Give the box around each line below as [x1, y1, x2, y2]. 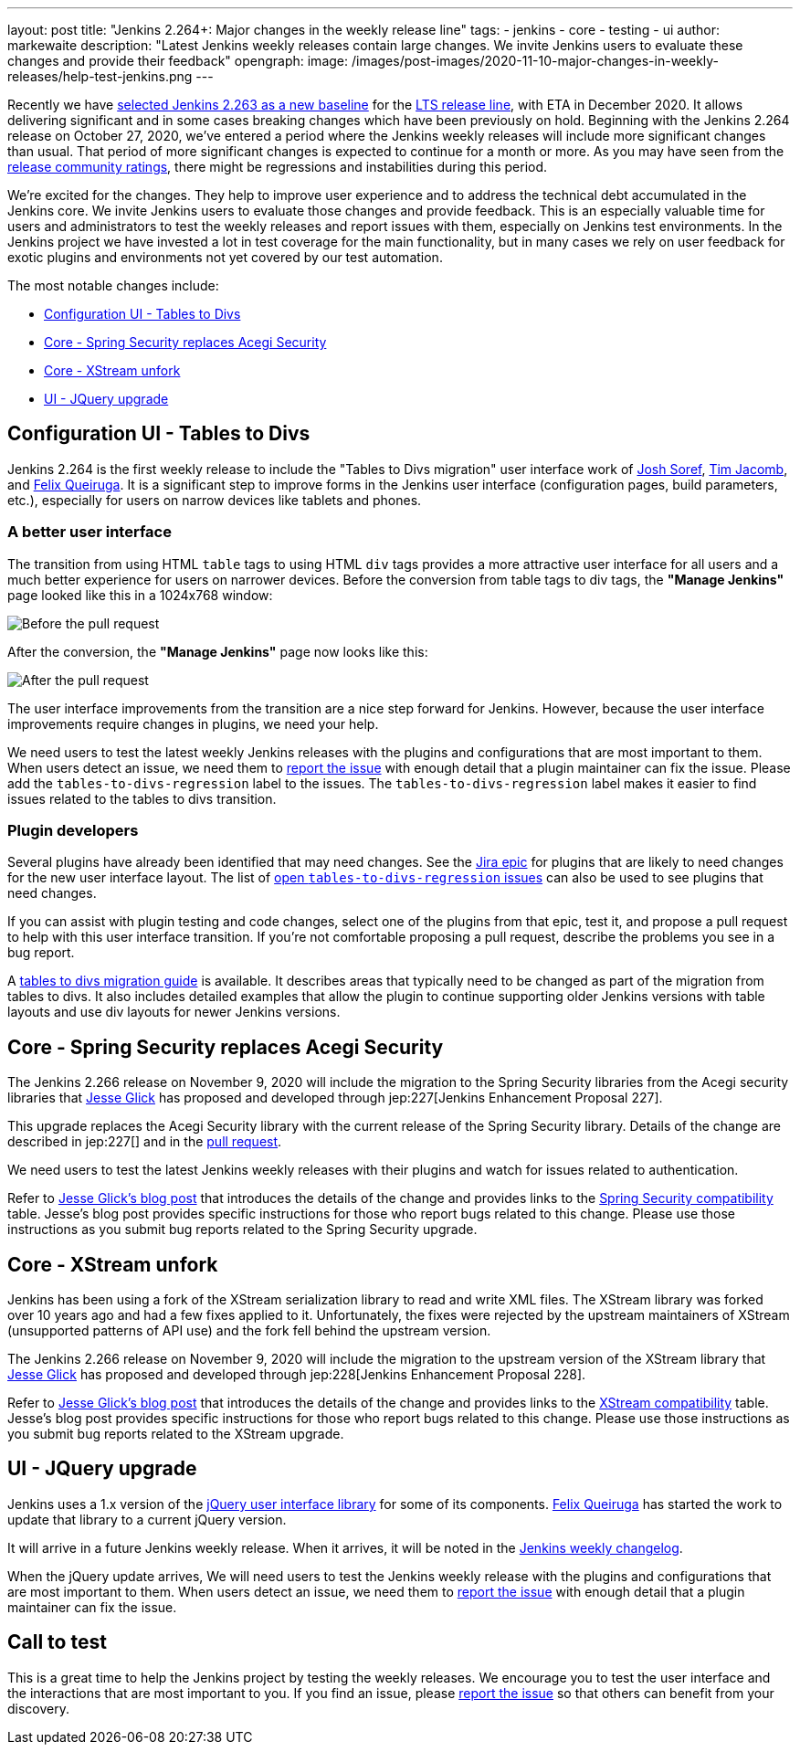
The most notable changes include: [7, 278, 219, 293]
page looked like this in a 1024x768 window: [7, 586, 273, 603]
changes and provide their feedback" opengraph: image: [7, 53, 349, 69]
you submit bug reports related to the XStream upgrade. [7, 1426, 344, 1442]
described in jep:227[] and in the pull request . [7, 1134, 282, 1150]
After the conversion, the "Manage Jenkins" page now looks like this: [7, 643, 428, 660]
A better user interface [7, 522, 172, 542]
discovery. [7, 1700, 70, 1716]
